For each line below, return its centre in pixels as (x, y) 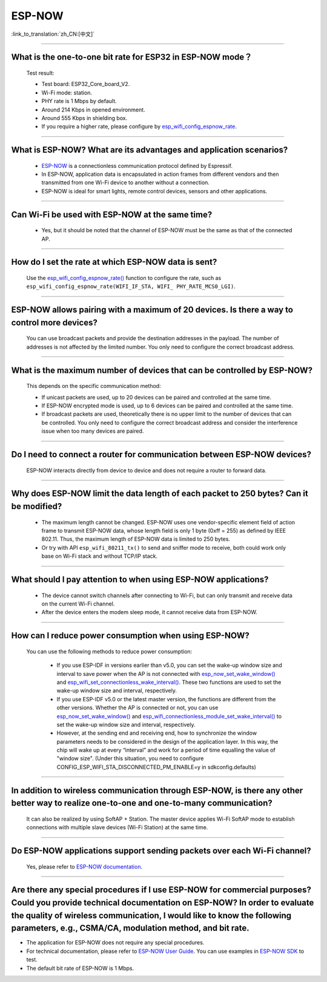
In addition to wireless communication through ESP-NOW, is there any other (157, 790)
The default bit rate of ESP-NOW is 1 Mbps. (80, 968)
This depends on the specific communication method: (94, 386)
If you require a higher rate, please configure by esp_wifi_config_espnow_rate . (139, 127)
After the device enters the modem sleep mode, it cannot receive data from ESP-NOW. (149, 612)
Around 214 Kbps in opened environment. (93, 110)
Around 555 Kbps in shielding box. (84, 118)
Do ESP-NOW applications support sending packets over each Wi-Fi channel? (161, 851)
